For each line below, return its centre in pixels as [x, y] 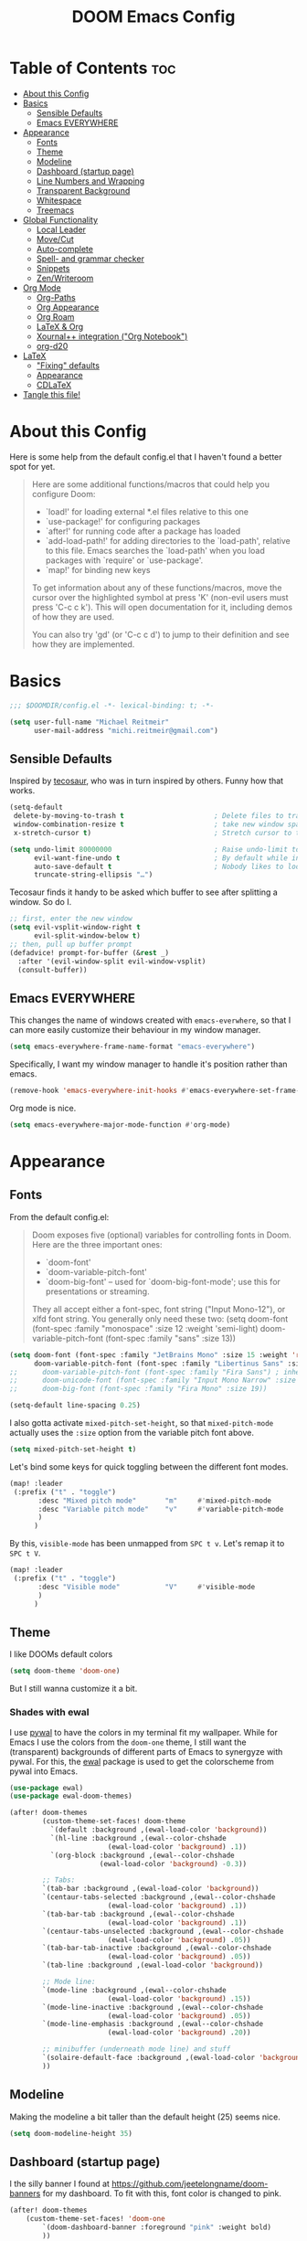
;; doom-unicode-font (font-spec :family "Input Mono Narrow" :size [153, 1381]
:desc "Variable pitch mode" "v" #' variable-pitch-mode [161, 1509]
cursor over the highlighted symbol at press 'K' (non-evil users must [160, 597]
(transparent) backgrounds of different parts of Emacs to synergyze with [146, 1751]
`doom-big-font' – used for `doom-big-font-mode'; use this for [163, 1281]
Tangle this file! [51, 394]
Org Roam [55, 316]
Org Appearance [68, 307]
